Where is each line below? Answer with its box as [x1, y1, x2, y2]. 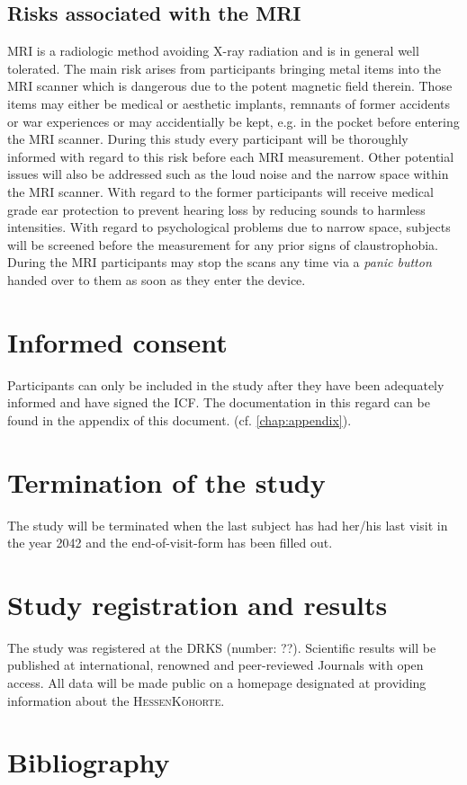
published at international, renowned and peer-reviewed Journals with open [7, 656, 424, 674]
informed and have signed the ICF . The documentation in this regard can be [7, 393, 430, 412]
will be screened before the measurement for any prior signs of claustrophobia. [7, 235, 438, 254]
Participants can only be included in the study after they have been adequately [7, 375, 445, 394]
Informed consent [7, 323, 228, 360]
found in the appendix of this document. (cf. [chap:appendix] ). [7, 410, 352, 429]
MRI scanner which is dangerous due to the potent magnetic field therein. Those [7, 76, 453, 95]
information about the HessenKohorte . [7, 691, 225, 709]
